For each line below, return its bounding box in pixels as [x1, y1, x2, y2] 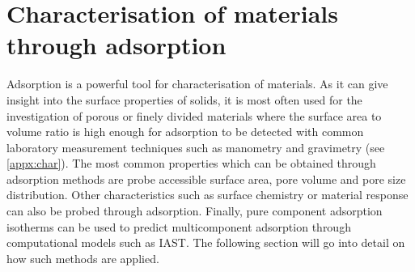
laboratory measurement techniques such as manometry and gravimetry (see [6, 138, 385, 155]
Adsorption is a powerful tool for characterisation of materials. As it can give [6, 75, 388, 92]
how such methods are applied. [6, 249, 159, 266]
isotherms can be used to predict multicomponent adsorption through [6, 218, 351, 235]
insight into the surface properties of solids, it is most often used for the [6, 91, 362, 108]
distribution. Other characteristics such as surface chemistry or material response [6, 186, 409, 203]
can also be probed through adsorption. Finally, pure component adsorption [6, 202, 383, 219]
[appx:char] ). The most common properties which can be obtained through [6, 155, 376, 172]
